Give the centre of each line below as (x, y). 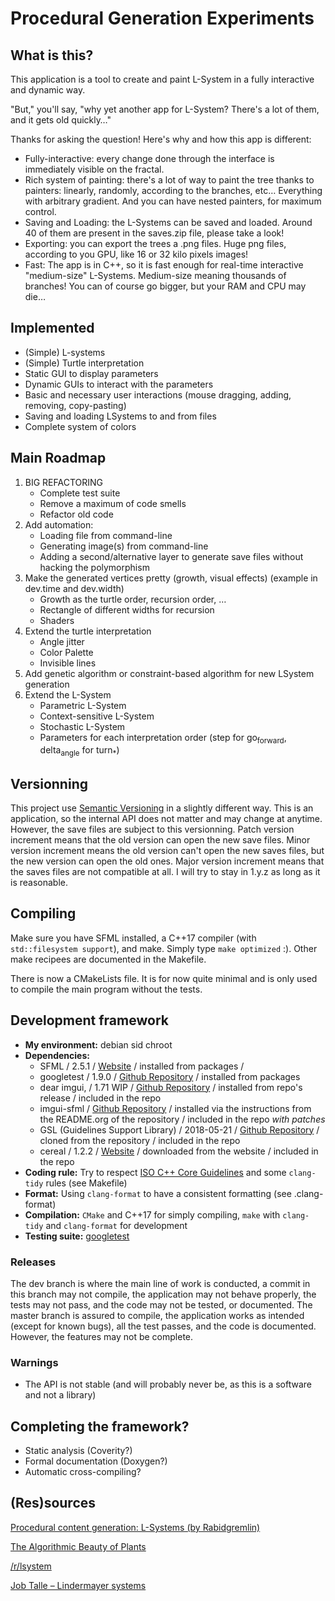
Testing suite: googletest (77, 1236)
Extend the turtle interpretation (88, 631)
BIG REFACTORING (64, 482)
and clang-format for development (116, 1225)
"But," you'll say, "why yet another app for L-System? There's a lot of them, (165, 109)
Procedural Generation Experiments (162, 18)
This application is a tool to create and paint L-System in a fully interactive (162, 79)
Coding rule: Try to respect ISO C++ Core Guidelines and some (155, 1172)
